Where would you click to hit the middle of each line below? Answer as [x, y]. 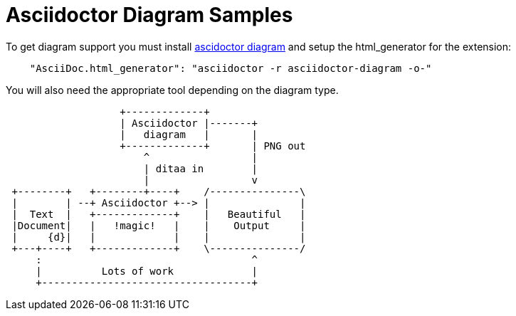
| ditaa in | [201, 168]
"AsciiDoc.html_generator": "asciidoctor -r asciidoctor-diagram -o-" [231, 68]
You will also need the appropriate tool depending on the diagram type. [172, 90]
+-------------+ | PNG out [213, 146]
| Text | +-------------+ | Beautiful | [159, 214]
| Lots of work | [147, 271]
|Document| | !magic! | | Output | [159, 225]
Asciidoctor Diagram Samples [149, 15]
